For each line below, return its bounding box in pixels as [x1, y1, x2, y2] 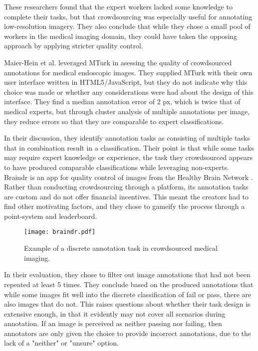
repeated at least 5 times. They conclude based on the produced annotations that [4, 279, 254, 289]
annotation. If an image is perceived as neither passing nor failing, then [4, 318, 222, 329]
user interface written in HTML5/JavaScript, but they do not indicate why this [4, 77, 248, 87]
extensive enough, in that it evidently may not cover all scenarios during [4, 308, 226, 319]
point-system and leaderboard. [4, 210, 97, 221]
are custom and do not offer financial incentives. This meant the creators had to [4, 191, 249, 201]
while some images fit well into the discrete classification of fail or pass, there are [4, 289, 252, 299]
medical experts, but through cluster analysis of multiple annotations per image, [4, 106, 250, 116]
